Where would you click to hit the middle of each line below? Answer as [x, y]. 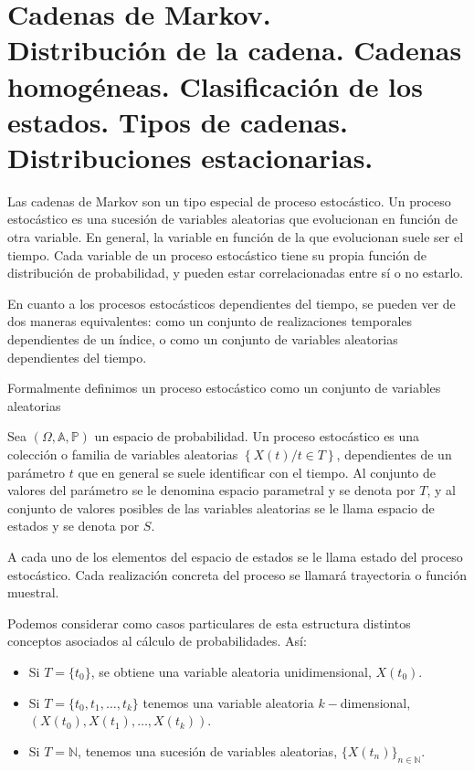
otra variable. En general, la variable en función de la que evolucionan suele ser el [236, 237]
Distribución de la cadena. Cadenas [235, 50]
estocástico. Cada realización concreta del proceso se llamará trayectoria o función [237, 574]
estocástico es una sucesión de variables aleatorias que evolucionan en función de [232, 219]
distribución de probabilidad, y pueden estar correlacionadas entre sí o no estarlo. [236, 273]
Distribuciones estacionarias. [190, 157]
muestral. [33, 592]
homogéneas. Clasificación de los [215, 85]
